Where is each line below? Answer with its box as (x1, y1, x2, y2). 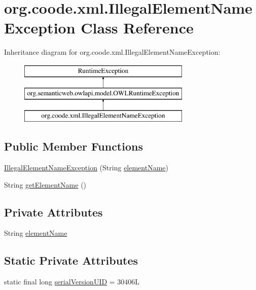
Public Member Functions (4, 138, 143, 154)
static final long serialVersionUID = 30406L (4, 276, 140, 287)
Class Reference (81, 17, 194, 38)
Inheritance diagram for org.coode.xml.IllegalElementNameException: (4, 47, 221, 57)
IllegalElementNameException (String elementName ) (4, 162, 168, 173)
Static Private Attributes (4, 252, 138, 268)
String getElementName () (4, 179, 87, 190)
